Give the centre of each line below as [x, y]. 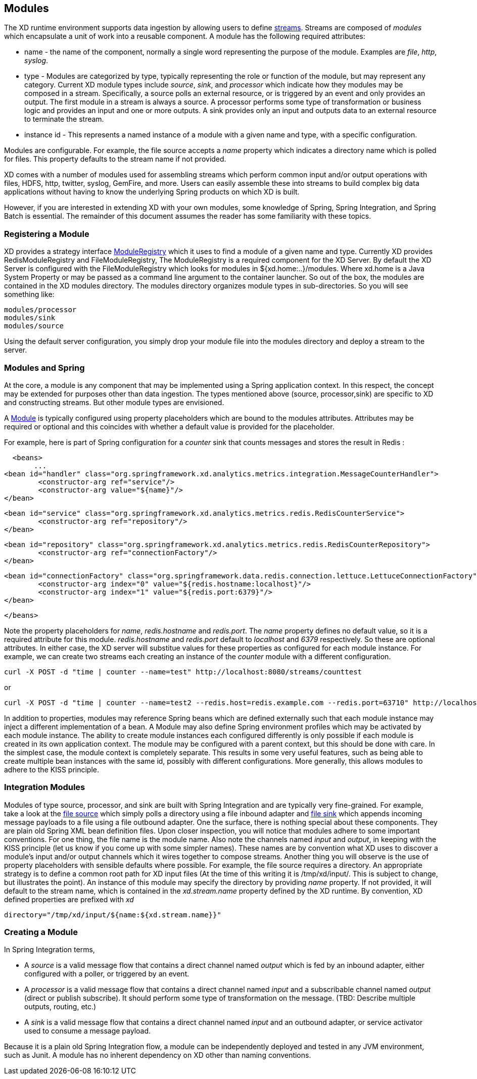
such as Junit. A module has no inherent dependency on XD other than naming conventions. [158, 1055]
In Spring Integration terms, [50, 950]
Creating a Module [41, 932]
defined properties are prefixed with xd [69, 899]
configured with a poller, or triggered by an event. [107, 974]
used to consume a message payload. [88, 1031]
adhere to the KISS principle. [52, 769]
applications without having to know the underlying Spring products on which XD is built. [152, 192]
